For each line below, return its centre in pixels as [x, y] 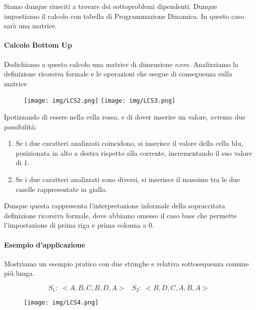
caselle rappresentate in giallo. [61, 189]
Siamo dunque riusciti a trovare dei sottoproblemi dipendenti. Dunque [111, 6]
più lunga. [19, 273]
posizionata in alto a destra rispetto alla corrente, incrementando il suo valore [134, 153]
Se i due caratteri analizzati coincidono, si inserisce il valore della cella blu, [129, 143]
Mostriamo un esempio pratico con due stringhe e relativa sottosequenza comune [127, 263]
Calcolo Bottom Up [38, 45]
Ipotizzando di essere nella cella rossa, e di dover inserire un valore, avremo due [125, 117]
